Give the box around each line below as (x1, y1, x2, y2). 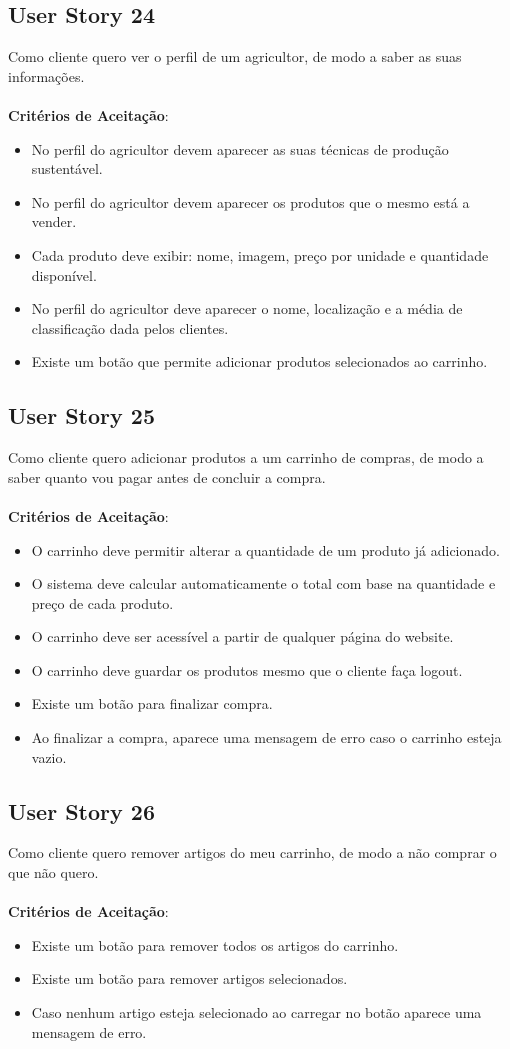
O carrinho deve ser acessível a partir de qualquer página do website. (31, 626, 454, 647)
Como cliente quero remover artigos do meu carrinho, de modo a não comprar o (8, 842, 497, 863)
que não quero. (8, 862, 99, 883)
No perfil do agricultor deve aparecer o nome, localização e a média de (31, 298, 463, 319)
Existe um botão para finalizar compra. (31, 693, 273, 714)
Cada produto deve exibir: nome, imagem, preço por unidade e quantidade (31, 244, 489, 265)
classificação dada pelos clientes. (31, 317, 229, 338)
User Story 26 (8, 795, 155, 826)
